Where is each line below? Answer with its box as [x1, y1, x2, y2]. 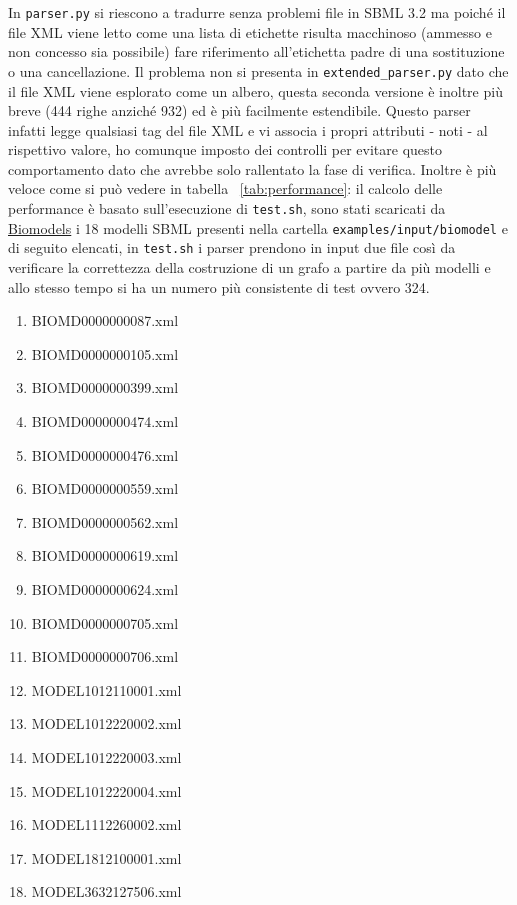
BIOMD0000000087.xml [31, 310, 179, 331]
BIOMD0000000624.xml [31, 578, 179, 599]
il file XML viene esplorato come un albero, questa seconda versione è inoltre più [8, 80, 503, 101]
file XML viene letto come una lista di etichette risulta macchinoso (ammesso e [8, 21, 492, 42]
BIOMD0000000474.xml [31, 411, 179, 431]
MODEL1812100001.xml [31, 847, 182, 868]
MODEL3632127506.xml [31, 881, 182, 902]
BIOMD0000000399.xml [31, 377, 179, 398]
